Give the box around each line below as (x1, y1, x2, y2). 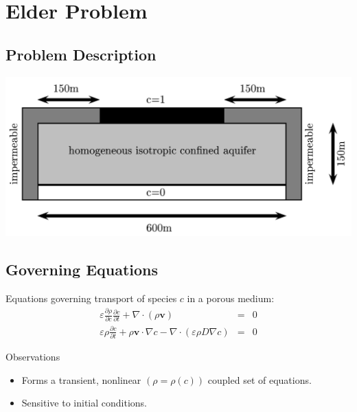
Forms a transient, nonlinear (21, 372, 141, 387)
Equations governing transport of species (5, 291, 177, 306)
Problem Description (5, 43, 157, 65)
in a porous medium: (187, 291, 275, 306)
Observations (5, 350, 60, 364)
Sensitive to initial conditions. (21, 396, 147, 410)
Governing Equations (5, 259, 159, 280)
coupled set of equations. (207, 372, 312, 387)
